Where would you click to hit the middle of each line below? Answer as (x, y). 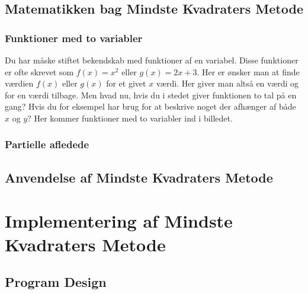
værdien (19, 83)
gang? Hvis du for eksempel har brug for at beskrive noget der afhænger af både (150, 106)
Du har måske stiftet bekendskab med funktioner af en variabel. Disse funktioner (152, 60)
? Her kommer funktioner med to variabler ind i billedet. (130, 118)
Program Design (56, 282)
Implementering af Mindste (119, 221)
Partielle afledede (47, 144)
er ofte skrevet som (39, 71)
